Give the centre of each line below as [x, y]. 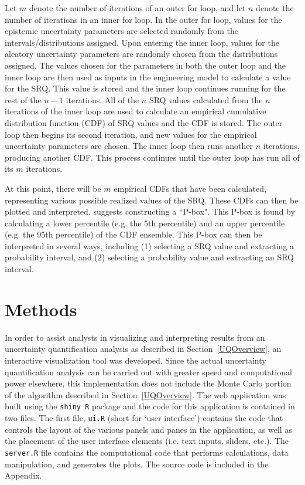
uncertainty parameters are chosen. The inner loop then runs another [129, 146]
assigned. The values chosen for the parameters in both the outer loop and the [145, 65]
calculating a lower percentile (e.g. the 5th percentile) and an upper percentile [145, 223]
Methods [41, 309]
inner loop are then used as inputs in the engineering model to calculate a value [148, 77]
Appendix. [23, 475]
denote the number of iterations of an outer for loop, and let [138, 8]
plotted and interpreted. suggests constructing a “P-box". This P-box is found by [150, 211]
